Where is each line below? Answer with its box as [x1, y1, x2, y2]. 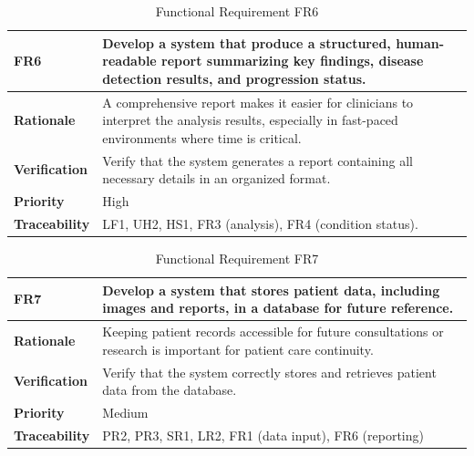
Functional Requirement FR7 [155, 249, 319, 268]
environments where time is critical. [102, 128, 302, 147]
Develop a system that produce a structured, [102, 33, 391, 52]
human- [396, 33, 445, 52]
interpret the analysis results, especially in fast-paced [102, 110, 398, 130]
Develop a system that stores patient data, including [102, 280, 440, 299]
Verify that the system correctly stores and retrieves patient [102, 362, 437, 381]
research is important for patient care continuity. [102, 339, 374, 358]
